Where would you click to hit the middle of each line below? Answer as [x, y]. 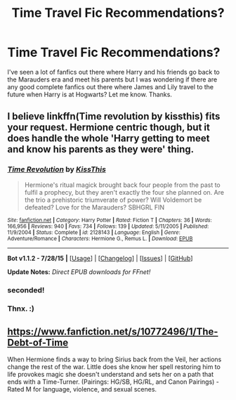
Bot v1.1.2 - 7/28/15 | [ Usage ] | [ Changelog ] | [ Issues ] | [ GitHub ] [100, 258]
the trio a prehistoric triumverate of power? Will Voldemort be [113, 200]
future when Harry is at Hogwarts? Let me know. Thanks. [90, 94]
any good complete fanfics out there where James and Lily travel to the [111, 86]
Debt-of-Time [38, 342]
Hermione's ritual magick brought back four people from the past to [123, 185]
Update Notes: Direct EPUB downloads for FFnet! [79, 271]
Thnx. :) [21, 309]
